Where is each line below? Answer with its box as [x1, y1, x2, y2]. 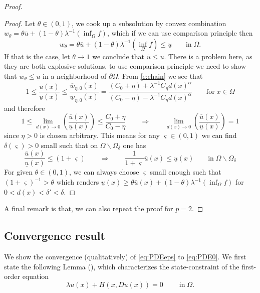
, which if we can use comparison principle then [107, 28, 253, 38]
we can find [201, 130, 237, 140]
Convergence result [4, 228, 105, 243]
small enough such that [150, 167, 221, 177]
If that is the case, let [4, 51, 70, 61]
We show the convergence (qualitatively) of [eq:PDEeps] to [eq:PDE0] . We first [4, 251, 246, 261]
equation [22, 271, 49, 281]
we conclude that [92, 51, 145, 61]
